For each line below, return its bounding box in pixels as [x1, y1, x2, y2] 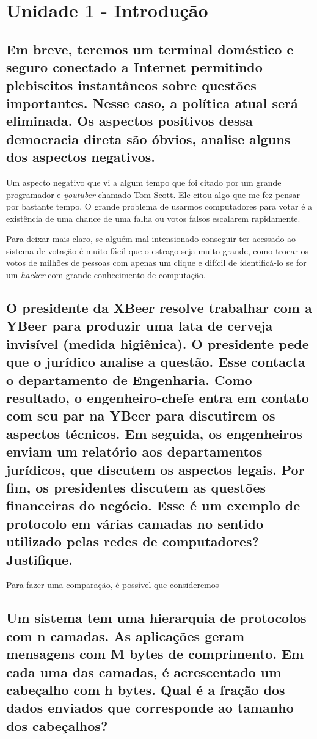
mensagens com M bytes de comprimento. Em [6, 644, 304, 663]
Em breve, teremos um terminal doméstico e [6, 39, 294, 58]
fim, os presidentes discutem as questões [6, 477, 266, 496]
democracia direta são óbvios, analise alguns [6, 129, 291, 148]
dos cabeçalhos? [6, 716, 108, 735]
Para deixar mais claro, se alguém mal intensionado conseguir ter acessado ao [6, 232, 296, 245]
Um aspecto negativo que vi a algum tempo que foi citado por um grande [6, 175, 282, 188]
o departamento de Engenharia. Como [6, 370, 252, 389]
